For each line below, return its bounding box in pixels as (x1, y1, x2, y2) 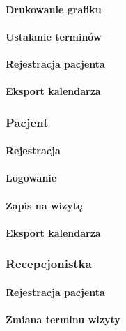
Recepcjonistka (6, 255, 92, 272)
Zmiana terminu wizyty (6, 311, 120, 326)
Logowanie (6, 170, 57, 185)
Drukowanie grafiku (6, 1, 102, 16)
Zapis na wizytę (6, 198, 83, 212)
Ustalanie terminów (6, 29, 102, 43)
